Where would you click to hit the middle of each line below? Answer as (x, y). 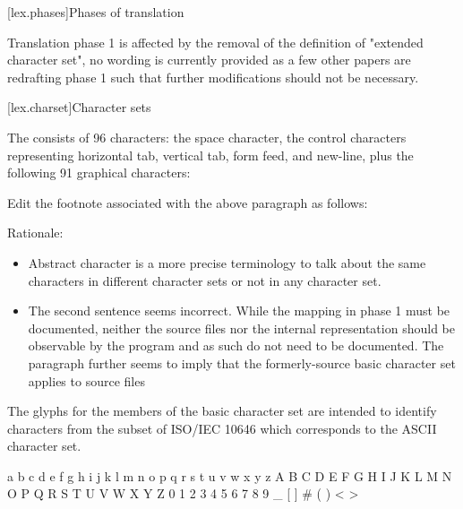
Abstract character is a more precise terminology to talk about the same (227, 262)
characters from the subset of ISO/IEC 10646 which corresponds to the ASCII (222, 428)
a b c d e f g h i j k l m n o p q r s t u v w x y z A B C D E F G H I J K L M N (230, 475)
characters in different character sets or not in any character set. (205, 280)
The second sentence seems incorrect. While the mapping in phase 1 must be (239, 311)
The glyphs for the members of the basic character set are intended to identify (222, 411)
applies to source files (86, 380)
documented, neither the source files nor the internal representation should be (241, 328)
